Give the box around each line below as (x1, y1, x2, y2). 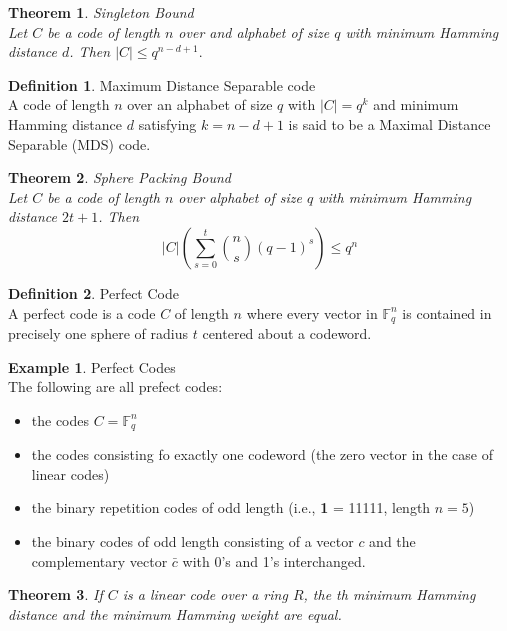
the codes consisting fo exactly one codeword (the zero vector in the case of (31, 444, 493, 465)
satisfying (138, 113, 197, 134)
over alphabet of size (178, 186, 302, 207)
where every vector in (246, 302, 378, 323)
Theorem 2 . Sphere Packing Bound (8, 167, 231, 188)
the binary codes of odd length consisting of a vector (31, 531, 354, 551)
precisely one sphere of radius (8, 322, 189, 343)
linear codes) (31, 463, 110, 484)
